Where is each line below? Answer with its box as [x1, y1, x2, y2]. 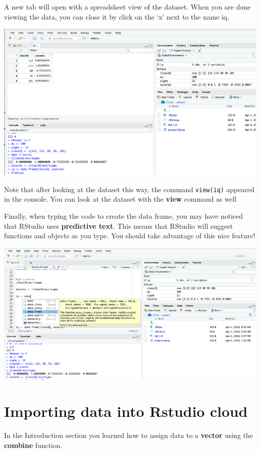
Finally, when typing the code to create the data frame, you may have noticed [4, 211, 243, 221]
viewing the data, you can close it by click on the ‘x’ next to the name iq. [4, 11, 229, 22]
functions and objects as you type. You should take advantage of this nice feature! [4, 230, 255, 241]
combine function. [4, 439, 62, 450]
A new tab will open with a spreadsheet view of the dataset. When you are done [4, 2, 251, 12]
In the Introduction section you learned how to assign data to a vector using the [4, 430, 253, 440]
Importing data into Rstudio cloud [4, 401, 248, 421]
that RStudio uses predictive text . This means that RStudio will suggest [4, 220, 233, 231]
